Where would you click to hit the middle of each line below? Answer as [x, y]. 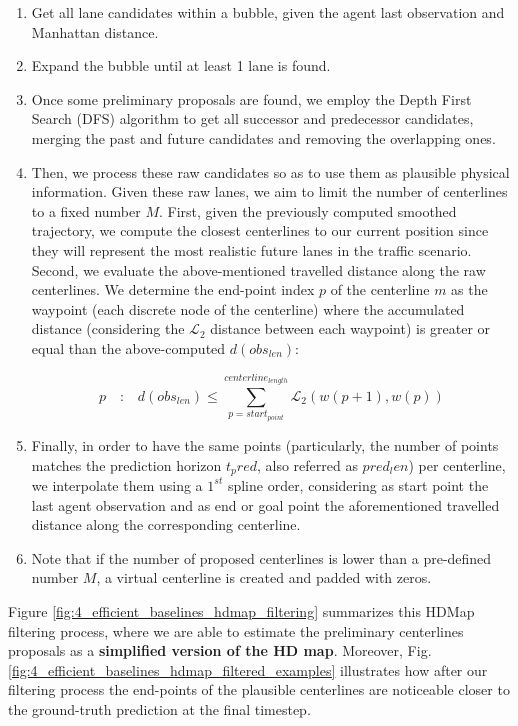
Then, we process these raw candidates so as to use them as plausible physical [270, 171]
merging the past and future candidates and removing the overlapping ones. [263, 137]
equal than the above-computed [128, 347]
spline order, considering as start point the [358, 484]
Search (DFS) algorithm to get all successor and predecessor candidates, [252, 118]
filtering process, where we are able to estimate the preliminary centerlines [236, 630]
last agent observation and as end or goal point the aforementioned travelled [265, 504]
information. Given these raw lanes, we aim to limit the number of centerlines [269, 191]
